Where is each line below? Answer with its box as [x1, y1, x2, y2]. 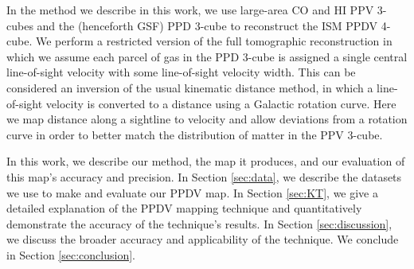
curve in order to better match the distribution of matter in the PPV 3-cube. [6, 126, 383, 142]
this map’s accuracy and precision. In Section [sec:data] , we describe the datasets [6, 168, 402, 185]
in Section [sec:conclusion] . [6, 246, 135, 263]
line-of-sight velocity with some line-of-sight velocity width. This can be [6, 64, 356, 80]
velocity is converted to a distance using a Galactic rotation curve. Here [45, 95, 396, 111]
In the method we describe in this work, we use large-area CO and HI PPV [6, 2, 374, 18]
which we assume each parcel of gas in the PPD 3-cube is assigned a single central [6, 48, 408, 64]
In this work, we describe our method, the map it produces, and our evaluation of [6, 153, 405, 170]
